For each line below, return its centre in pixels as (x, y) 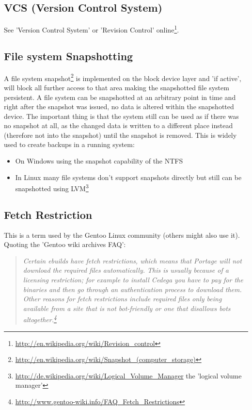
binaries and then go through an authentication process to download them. (132, 289)
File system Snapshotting (69, 56)
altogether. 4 (40, 319)
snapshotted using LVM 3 (52, 188)
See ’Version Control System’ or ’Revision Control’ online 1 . (92, 29)
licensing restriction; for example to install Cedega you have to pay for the (133, 280)
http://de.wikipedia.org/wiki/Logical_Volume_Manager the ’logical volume (128, 375)
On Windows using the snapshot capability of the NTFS (99, 161)
